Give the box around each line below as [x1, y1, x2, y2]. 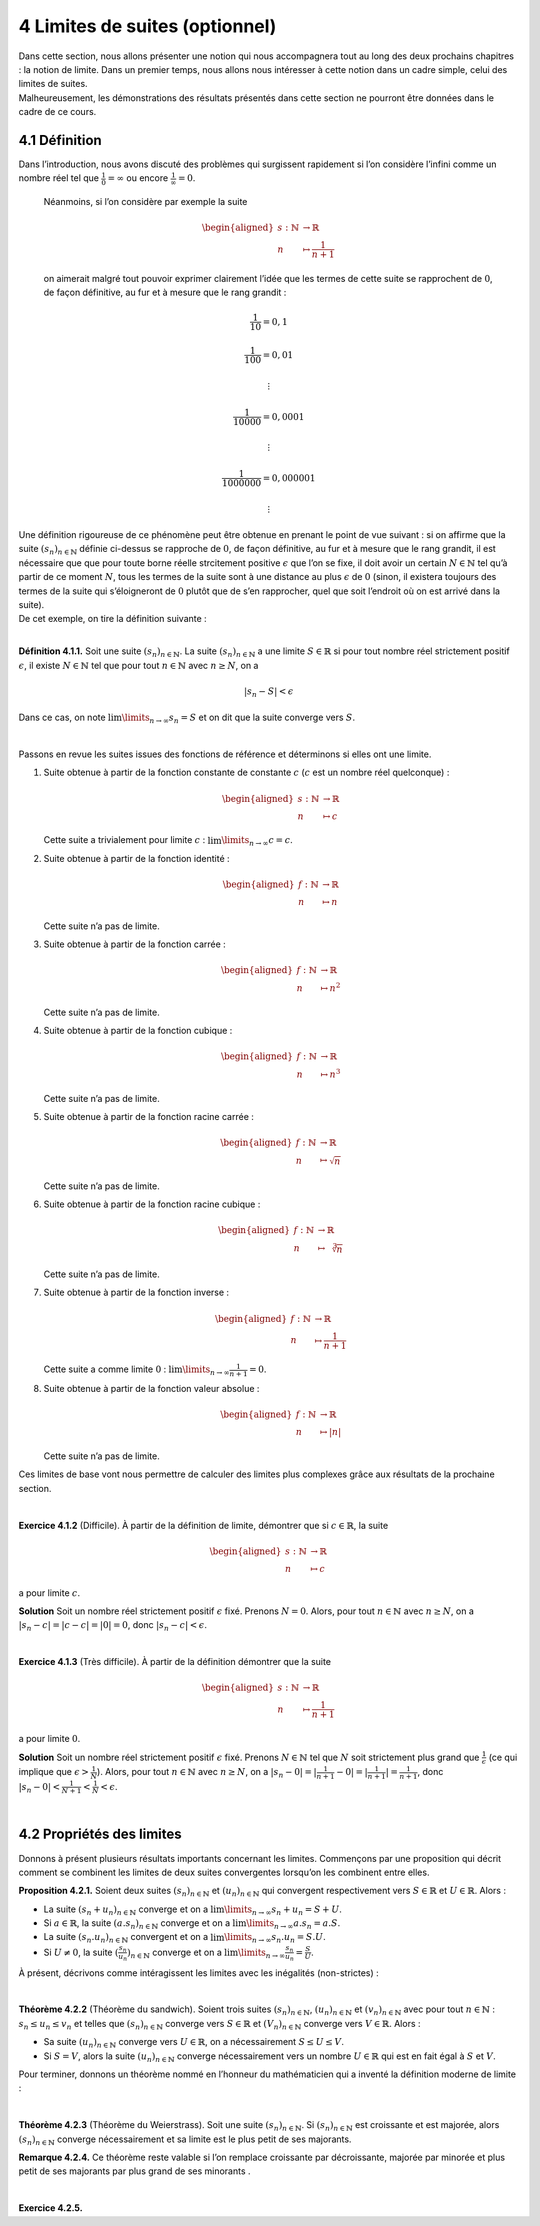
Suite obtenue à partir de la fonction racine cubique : [43, 1198, 261, 1210]
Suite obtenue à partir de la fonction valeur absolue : [43, 1383, 260, 1395]
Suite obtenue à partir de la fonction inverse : [43, 1286, 230, 1299]
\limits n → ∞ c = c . [221, 834, 294, 849]
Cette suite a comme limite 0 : [43, 1363, 167, 1375]
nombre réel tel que [18, 172, 100, 184]
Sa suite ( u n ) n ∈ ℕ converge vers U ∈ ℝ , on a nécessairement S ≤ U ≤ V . [43, 2036, 345, 2050]
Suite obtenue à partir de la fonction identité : [43, 852, 230, 864]
